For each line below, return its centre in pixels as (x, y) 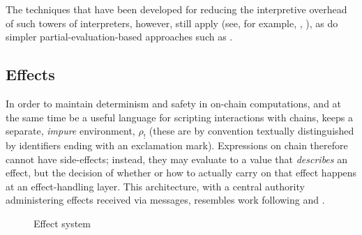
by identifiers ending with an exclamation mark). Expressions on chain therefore (177, 145)
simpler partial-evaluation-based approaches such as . (119, 37)
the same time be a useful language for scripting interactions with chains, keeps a (179, 117)
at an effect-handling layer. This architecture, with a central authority (155, 186)
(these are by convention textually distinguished (251, 131)
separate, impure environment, (70, 131)
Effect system (62, 223)
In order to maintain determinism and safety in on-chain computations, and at (174, 103)
